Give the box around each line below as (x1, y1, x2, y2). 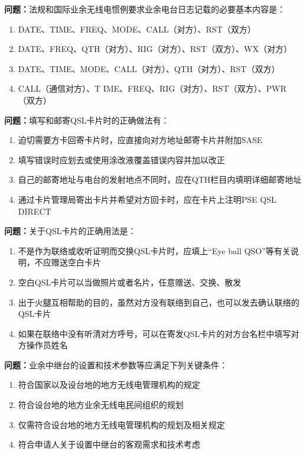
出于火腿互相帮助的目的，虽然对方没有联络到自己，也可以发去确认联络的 (18, 296, 300, 308)
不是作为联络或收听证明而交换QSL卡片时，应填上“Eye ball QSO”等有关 (18, 244, 291, 257)
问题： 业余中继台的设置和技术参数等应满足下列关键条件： (4, 358, 227, 371)
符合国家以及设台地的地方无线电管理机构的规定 (18, 378, 200, 391)
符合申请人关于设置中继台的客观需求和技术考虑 (18, 438, 200, 450)
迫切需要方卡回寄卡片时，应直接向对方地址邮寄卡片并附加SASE (18, 134, 263, 146)
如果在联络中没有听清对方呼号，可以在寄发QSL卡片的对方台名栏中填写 (18, 327, 291, 339)
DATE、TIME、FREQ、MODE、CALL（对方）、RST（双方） (18, 22, 256, 35)
